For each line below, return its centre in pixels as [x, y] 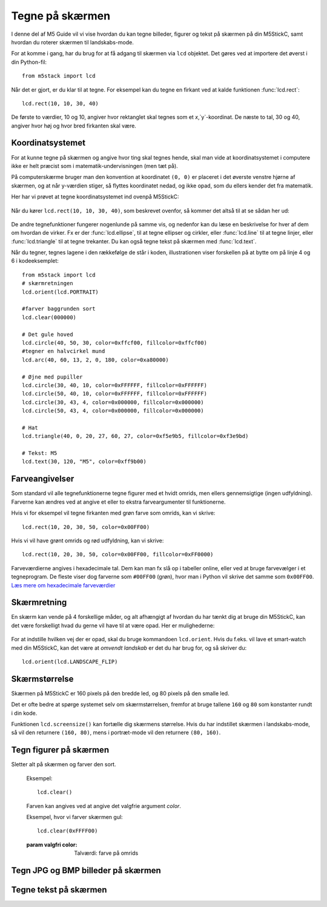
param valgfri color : [52, 845]
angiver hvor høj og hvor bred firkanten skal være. [74, 126]
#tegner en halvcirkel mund [64, 351]
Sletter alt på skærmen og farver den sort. [64, 764]
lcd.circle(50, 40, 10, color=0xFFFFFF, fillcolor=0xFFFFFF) [114, 394]
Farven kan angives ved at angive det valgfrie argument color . [104, 806]
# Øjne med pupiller [52, 377]
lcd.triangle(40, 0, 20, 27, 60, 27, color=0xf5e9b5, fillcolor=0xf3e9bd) [135, 436]
